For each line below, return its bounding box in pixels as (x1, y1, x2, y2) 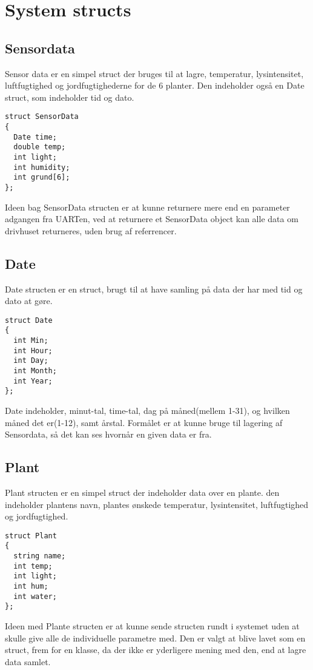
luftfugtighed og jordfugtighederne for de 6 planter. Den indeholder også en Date (5, 79, 305, 92)
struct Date (5, 316, 53, 325)
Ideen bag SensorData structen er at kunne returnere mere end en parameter (5, 200, 290, 213)
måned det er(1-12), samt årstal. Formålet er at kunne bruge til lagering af (5, 416, 283, 428)
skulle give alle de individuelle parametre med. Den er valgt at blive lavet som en (5, 631, 306, 644)
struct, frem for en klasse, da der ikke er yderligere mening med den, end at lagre (5, 643, 306, 656)
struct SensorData (5, 112, 79, 121)
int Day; (13, 356, 48, 365)
